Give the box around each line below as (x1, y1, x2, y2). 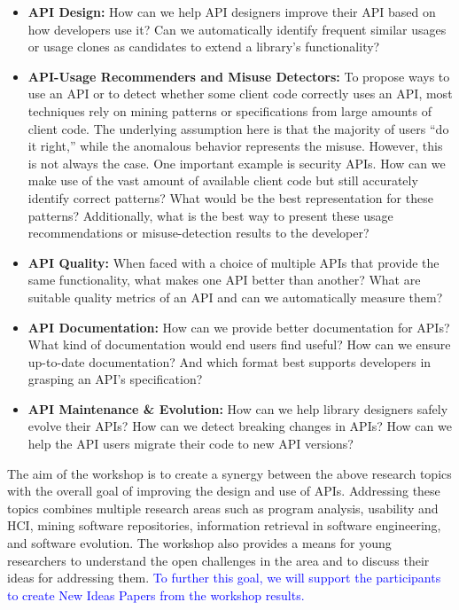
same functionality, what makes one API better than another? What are (27, 270, 421, 289)
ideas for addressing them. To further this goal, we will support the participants (7, 568, 441, 587)
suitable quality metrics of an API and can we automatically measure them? (27, 287, 443, 306)
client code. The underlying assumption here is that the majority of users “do (27, 119, 449, 137)
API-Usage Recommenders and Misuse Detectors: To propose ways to (27, 66, 450, 85)
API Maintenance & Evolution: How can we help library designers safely (27, 399, 448, 418)
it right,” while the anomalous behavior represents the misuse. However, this (27, 137, 443, 155)
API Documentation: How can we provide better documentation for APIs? (27, 317, 450, 336)
